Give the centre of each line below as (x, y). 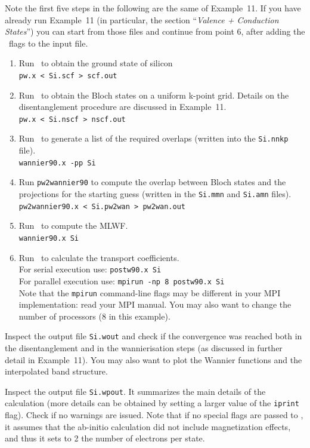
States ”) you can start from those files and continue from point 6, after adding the (155, 31)
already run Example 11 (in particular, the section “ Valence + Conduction (142, 19)
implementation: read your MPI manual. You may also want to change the (155, 304)
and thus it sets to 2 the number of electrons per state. (105, 438)
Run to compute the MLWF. (73, 225)
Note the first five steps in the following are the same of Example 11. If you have (153, 8)
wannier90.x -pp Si (57, 163)
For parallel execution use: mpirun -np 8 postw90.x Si (122, 280)
